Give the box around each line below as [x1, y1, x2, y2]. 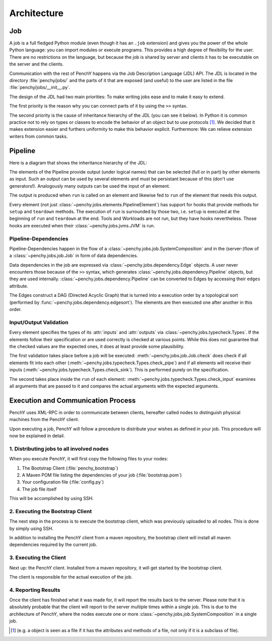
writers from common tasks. [9, 133, 68, 139]
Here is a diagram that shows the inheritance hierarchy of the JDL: [9, 159, 147, 166]
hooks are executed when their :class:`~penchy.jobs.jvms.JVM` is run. [9, 222, 155, 228]
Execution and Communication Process [9, 396, 136, 405]
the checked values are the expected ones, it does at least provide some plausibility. [9, 343, 185, 349]
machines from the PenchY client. [9, 417, 80, 423]
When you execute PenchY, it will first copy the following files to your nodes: [9, 456, 168, 462]
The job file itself [22, 486, 57, 492]
